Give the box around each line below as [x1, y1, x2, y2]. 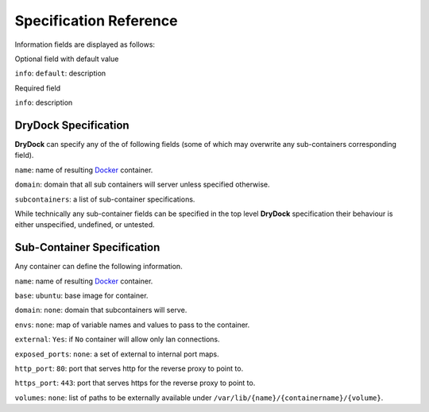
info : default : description [14, 68, 106, 79]
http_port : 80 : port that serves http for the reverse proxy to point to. [14, 364, 244, 373]
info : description [14, 98, 73, 107]
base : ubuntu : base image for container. [14, 291, 149, 301]
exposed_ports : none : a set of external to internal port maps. [14, 349, 220, 359]
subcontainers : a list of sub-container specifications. [14, 194, 195, 204]
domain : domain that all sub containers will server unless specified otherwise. [14, 179, 270, 190]
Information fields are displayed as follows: [14, 40, 155, 49]
